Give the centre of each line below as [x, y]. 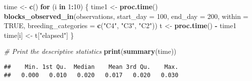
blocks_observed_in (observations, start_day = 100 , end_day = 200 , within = [126, 16]
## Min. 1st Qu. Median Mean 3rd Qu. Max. [91, 67]
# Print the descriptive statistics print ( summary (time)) [90, 51]
